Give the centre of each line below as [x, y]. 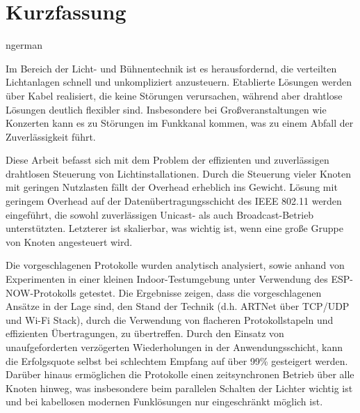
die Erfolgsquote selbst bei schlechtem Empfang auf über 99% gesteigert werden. [177, 360]
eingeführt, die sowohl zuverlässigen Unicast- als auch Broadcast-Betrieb [160, 214]
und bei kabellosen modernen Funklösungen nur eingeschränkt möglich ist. [164, 402]
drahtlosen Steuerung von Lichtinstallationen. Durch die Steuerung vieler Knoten [179, 173]
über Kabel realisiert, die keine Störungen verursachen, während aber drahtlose [174, 95]
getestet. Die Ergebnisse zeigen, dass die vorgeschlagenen [201, 292]
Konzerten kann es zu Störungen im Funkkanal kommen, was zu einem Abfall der [180, 123]
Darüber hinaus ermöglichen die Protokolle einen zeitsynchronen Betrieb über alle [180, 374]
